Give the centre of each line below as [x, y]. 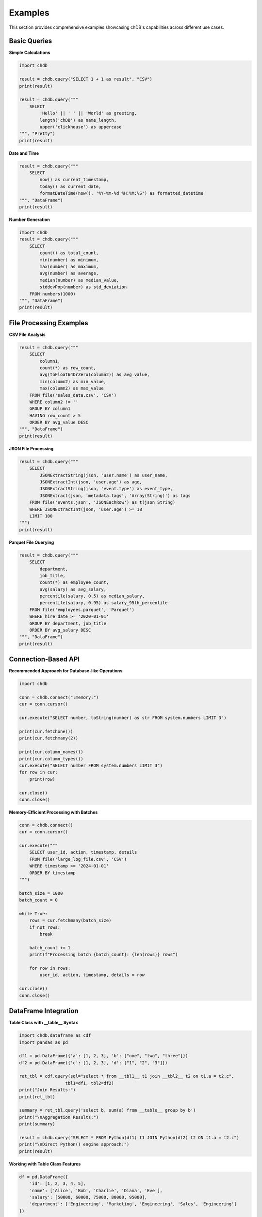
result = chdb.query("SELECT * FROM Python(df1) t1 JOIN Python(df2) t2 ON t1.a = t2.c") [129, 1137]
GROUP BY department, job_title [68, 623]
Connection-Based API [44, 659]
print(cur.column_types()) [51, 759]
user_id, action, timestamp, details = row [92, 975]
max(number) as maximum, [69, 266]
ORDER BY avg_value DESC [59, 423]
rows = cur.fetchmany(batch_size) [70, 921]
